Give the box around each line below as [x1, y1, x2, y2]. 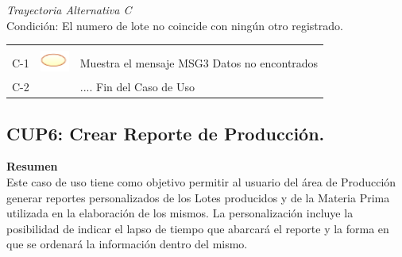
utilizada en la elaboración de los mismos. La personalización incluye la [6, 205, 354, 221]
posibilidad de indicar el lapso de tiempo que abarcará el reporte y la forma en [6, 220, 389, 236]
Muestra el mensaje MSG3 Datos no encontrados [79, 54, 319, 71]
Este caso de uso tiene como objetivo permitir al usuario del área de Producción [6, 173, 396, 190]
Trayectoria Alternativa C [6, 2, 132, 17]
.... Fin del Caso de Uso [79, 79, 195, 95]
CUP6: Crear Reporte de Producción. [6, 121, 325, 145]
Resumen [6, 158, 58, 175]
